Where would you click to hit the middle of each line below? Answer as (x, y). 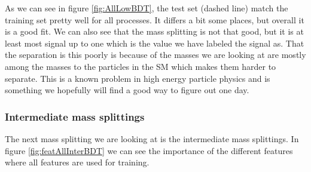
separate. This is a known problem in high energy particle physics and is (138, 78)
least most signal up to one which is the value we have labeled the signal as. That (155, 43)
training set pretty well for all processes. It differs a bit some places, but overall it (155, 19)
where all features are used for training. (77, 162)
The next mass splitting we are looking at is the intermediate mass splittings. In (152, 138)
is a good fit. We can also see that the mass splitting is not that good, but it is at (154, 31)
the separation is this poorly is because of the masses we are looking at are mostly (155, 55)
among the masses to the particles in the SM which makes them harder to (141, 66)
